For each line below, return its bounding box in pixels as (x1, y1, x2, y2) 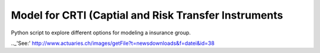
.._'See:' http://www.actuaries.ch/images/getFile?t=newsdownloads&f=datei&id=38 (11, 40, 215, 47)
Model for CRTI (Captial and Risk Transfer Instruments (11, 9, 284, 22)
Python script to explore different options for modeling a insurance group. (11, 29, 191, 36)
